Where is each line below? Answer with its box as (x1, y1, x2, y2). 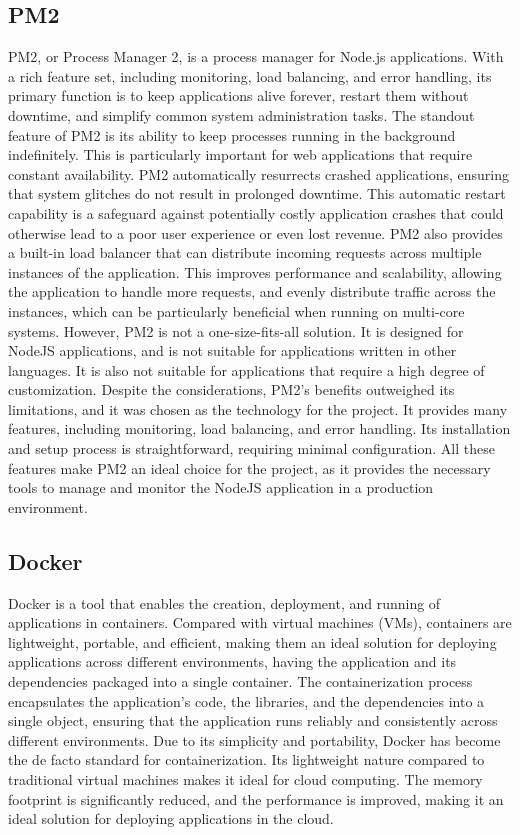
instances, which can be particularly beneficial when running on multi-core (8, 300, 465, 321)
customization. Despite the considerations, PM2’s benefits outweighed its (8, 379, 455, 400)
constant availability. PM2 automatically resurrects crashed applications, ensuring (8, 163, 510, 184)
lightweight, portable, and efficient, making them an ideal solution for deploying (8, 631, 497, 652)
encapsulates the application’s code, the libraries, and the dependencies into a (8, 690, 485, 711)
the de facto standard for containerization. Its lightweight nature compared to (8, 749, 485, 770)
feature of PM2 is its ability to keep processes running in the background (8, 124, 456, 145)
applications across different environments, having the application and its (8, 651, 457, 672)
